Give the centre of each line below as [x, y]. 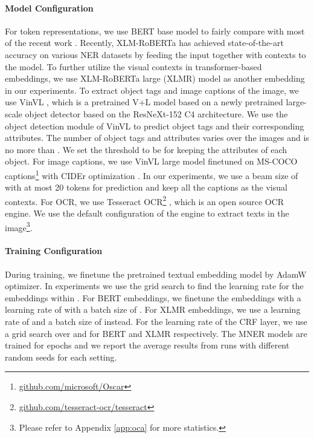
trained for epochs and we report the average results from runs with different [147, 345]
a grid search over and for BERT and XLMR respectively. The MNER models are [156, 333]
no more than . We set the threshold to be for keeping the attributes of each [146, 149]
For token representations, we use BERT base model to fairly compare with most [155, 31]
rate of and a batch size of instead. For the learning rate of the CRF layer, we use [156, 322]
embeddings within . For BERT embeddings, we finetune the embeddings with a [153, 297]
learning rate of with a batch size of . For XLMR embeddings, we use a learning [153, 309]
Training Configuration [54, 251]
